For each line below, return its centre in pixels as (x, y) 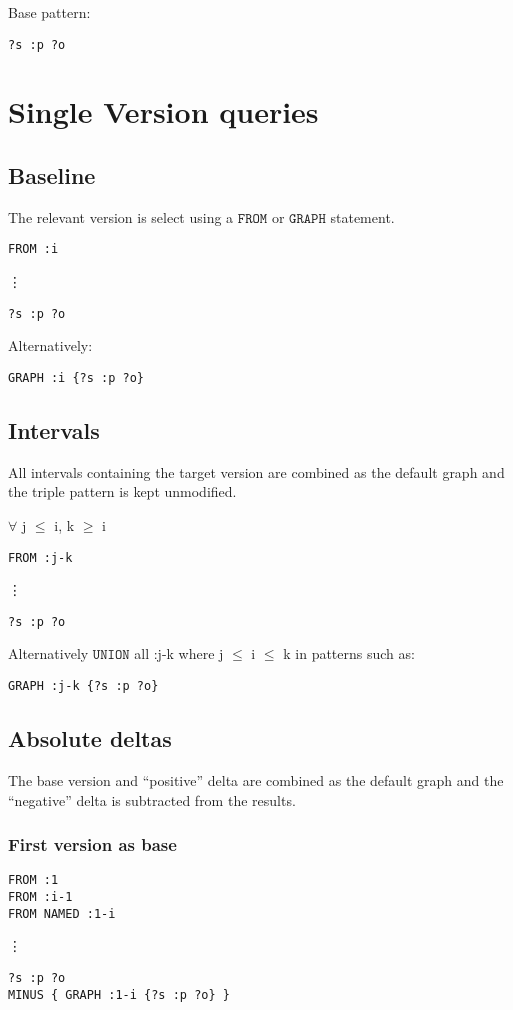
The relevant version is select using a (121, 216)
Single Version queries (163, 111)
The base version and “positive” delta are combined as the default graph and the (256, 779)
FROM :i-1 (40, 896)
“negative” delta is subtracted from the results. (152, 799)
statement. (362, 216)
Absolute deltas (90, 738)
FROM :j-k (40, 557)
